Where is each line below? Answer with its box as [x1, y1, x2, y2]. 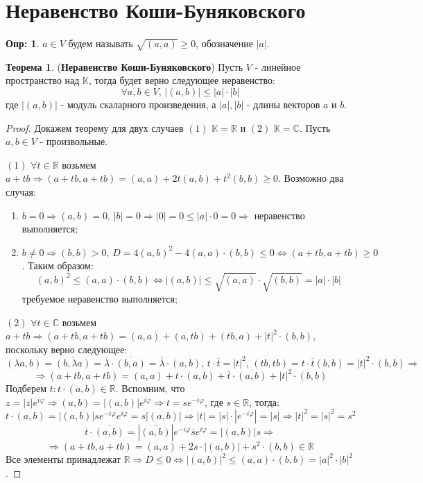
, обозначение [196, 36, 253, 51]
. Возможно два [278, 171, 344, 185]
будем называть [68, 36, 133, 51]
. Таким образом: [21, 258, 94, 273]
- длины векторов [246, 97, 320, 112]
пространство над [6, 73, 80, 87]
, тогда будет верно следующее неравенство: [89, 73, 275, 87]
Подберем [6, 381, 47, 396]
